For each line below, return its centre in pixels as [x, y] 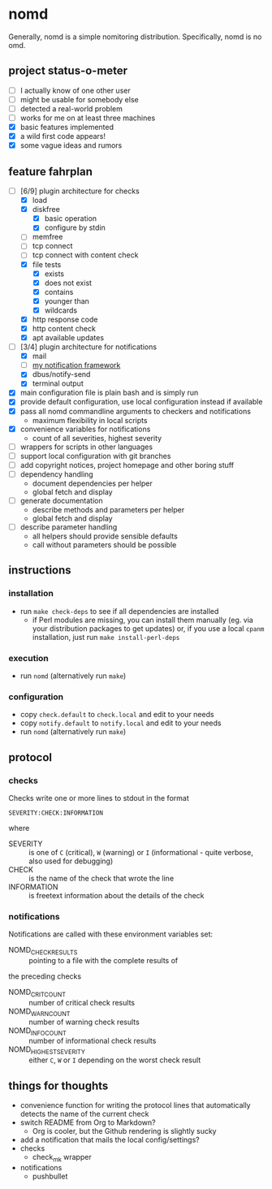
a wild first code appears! [63, 136]
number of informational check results [93, 1041]
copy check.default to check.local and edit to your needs [117, 715]
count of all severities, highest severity [97, 438]
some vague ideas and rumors [71, 145]
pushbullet [50, 1176]
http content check [64, 328]
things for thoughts [58, 1085]
